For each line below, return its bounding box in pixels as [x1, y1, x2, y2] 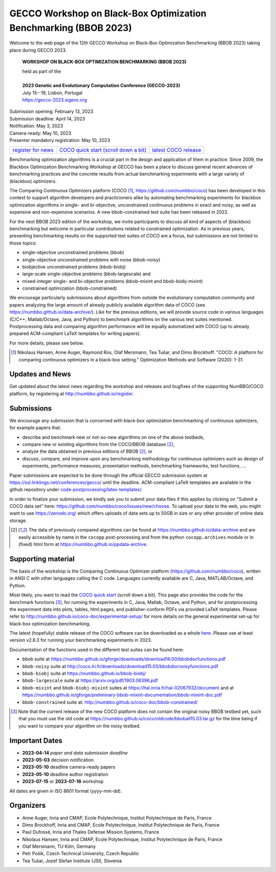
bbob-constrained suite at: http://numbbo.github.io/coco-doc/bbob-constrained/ [22, 699, 198, 705]
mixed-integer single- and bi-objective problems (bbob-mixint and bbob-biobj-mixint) [22, 278, 203, 284]
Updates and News [9, 370, 72, 379]
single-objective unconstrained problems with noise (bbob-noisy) [22, 256, 160, 262]
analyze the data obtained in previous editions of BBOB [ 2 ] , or [22, 449, 153, 455]
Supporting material [9, 554, 75, 563]
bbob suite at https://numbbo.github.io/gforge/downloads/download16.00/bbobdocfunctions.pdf [22, 656, 226, 662]
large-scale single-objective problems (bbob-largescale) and [22, 271, 151, 277]
